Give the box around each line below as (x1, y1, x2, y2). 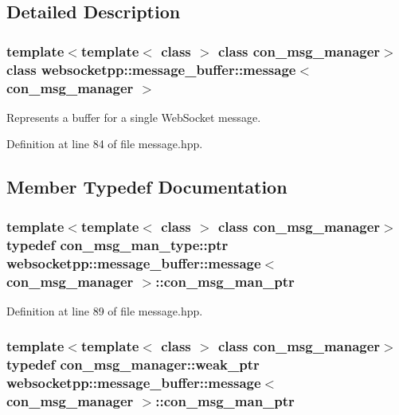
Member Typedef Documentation (6, 174, 288, 199)
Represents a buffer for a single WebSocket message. (6, 108, 261, 125)
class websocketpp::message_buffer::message (6, 59, 296, 79)
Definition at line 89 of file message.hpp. (6, 302, 203, 319)
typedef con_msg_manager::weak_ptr (6, 354, 260, 374)
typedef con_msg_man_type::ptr (6, 234, 229, 254)
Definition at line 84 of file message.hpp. (6, 135, 203, 152)
